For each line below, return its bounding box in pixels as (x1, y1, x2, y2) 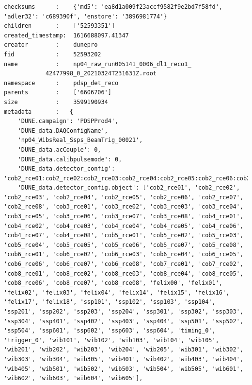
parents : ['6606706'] (4, 89, 111, 96)
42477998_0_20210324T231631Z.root (45, 70, 157, 77)
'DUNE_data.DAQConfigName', (17, 127, 108, 134)
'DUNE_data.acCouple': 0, (17, 146, 101, 153)
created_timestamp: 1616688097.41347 (4, 32, 129, 39)
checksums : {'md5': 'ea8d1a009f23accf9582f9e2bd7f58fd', (4, 3, 223, 10)
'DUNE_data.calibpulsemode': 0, (17, 156, 122, 163)
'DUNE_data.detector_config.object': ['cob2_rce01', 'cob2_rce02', (17, 184, 240, 192)
